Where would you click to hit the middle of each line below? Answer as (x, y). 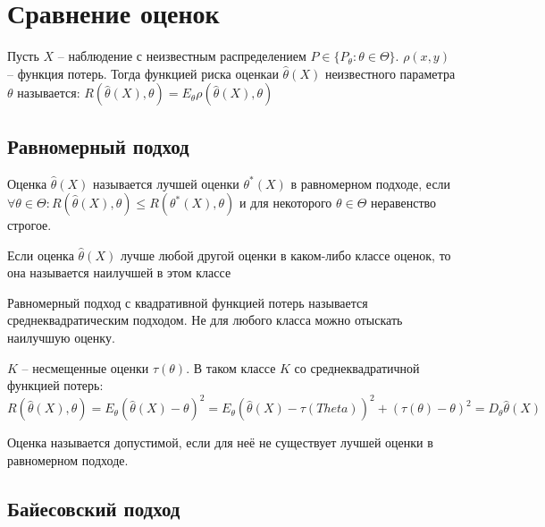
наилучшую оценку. (61, 338)
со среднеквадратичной (357, 367)
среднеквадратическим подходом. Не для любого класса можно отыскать (205, 320)
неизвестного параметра (390, 73)
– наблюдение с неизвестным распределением (182, 56)
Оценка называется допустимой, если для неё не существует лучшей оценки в (220, 442)
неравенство (404, 203)
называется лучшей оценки (166, 183)
